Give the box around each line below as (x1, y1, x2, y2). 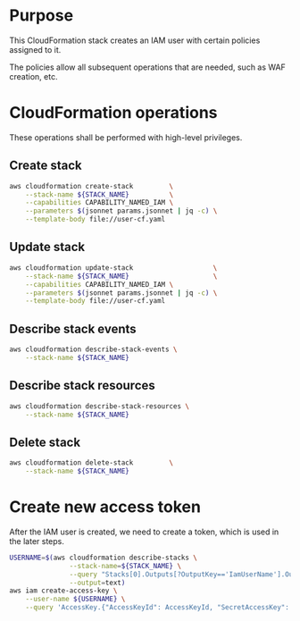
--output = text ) (69, 578, 126, 587)
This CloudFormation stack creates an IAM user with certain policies (9, 35, 261, 46)
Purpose (9, 5, 74, 26)
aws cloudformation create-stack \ (9, 181, 174, 190)
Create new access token (9, 497, 201, 517)
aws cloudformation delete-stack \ (9, 458, 174, 467)
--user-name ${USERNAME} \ (25, 595, 126, 604)
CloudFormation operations (9, 103, 218, 123)
